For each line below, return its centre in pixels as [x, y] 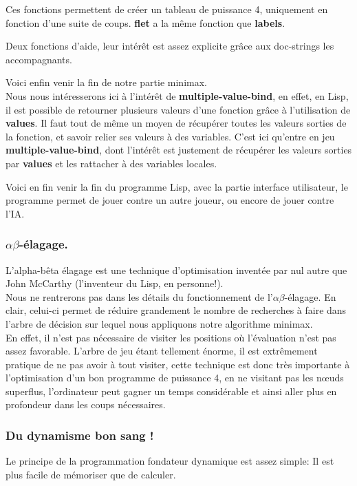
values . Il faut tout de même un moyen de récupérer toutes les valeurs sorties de [176, 123]
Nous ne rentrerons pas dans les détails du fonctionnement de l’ [139, 296]
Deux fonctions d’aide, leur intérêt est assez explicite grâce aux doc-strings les [170, 46]
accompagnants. [39, 59]
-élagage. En [310, 296]
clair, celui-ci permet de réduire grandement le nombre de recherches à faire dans [176, 310]
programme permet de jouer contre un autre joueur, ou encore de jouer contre [170, 200]
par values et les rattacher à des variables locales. [111, 163]
